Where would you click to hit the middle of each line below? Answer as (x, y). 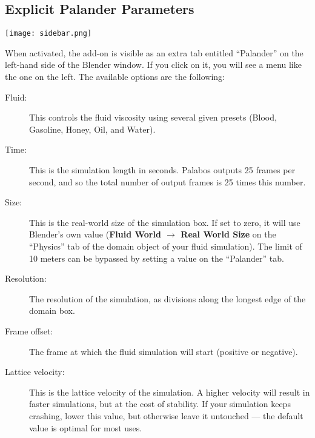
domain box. (52, 310)
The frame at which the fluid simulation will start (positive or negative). (164, 351)
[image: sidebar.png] (48, 34)
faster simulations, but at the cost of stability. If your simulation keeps (160, 404)
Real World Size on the (228, 234)
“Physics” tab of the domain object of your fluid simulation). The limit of (166, 246)
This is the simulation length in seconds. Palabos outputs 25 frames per (162, 170)
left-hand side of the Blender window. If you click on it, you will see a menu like (153, 65)
